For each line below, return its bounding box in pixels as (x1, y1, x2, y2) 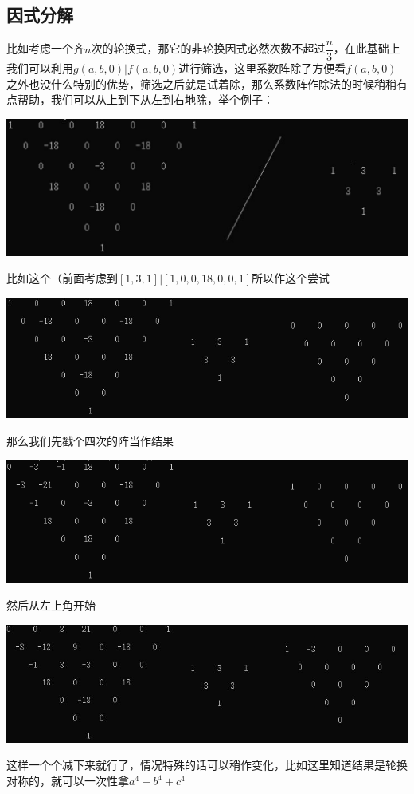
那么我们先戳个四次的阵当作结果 (6, 432, 174, 448)
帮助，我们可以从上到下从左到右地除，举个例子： (17, 91, 274, 108)
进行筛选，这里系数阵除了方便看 (178, 60, 346, 77)
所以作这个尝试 (252, 270, 330, 286)
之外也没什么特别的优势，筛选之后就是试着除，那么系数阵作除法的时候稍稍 (6, 75, 396, 92)
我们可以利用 (6, 60, 73, 77)
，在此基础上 (333, 40, 400, 57)
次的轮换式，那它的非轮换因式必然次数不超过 (91, 40, 326, 57)
